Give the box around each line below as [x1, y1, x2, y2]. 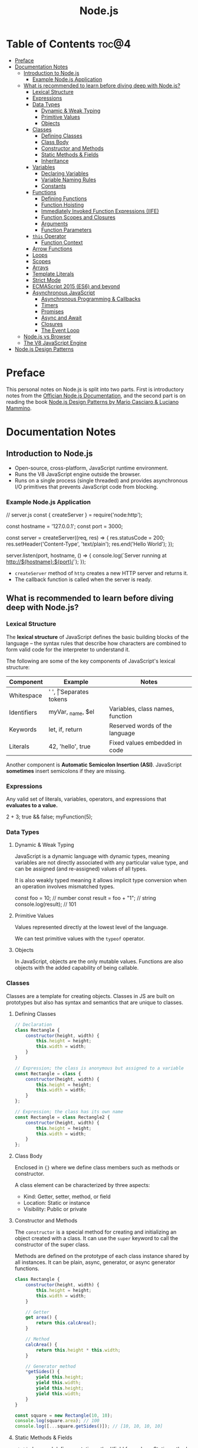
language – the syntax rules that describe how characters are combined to [6, 640, 187, 647]
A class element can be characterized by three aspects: [14, 1182, 150, 1189]
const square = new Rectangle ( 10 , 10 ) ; [14, 1413, 113, 1418]
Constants [41, 182, 67, 190]
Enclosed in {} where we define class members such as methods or [14, 1164, 180, 1171]
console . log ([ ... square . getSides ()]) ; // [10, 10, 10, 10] [14, 1423, 163, 1430]
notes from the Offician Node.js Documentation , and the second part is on [6, 392, 186, 399]
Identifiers [9, 708, 37, 716]
